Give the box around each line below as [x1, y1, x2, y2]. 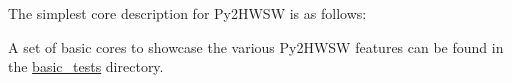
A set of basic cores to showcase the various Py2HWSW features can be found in [8, 36, 504, 57]
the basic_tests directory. [8, 56, 164, 77]
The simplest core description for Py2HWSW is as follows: [8, 3, 367, 23]
